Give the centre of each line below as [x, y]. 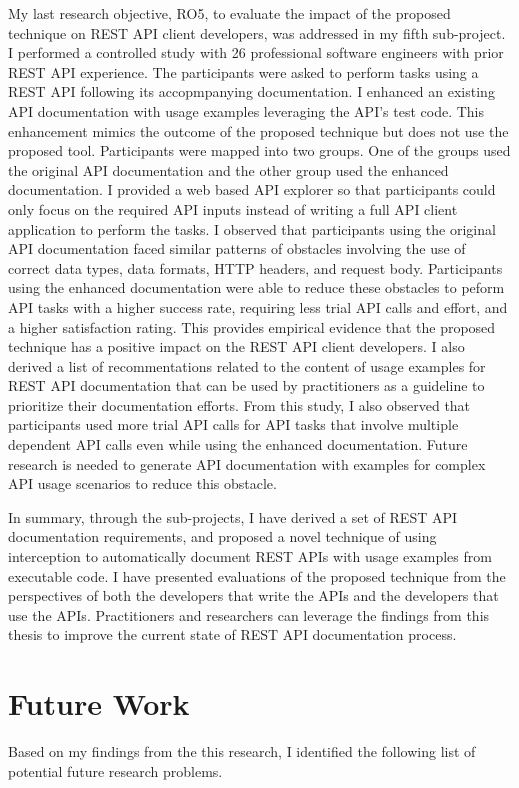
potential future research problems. [115, 770]
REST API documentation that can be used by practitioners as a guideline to [246, 385]
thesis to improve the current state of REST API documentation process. [232, 634]
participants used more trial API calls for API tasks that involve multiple [233, 424]
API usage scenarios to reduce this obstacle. [142, 483]
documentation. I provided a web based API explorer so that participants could [252, 189]
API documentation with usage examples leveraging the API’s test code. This [246, 110]
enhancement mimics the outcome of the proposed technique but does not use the [258, 130]
